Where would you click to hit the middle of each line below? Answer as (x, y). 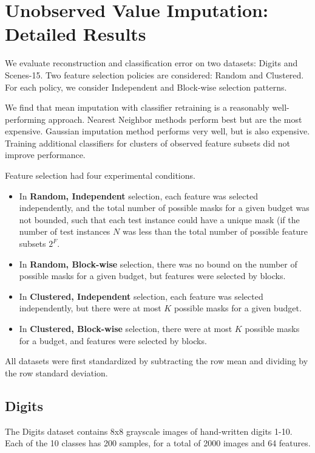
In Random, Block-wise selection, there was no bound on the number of (158, 264)
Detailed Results (76, 34)
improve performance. (45, 155)
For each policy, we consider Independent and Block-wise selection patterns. (146, 87)
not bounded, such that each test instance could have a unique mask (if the (159, 219)
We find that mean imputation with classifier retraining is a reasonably (137, 107)
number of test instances (65, 231)
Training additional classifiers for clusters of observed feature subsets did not (147, 143)
